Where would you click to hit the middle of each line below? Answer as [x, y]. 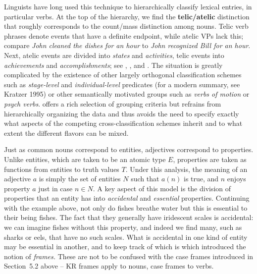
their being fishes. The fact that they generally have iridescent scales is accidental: [129, 217]
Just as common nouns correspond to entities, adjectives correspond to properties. [129, 149]
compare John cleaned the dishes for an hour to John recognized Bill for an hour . [127, 45]
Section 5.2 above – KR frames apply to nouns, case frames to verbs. [109, 266]
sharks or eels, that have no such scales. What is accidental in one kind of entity [126, 237]
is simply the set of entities [80, 179]
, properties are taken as [210, 159]
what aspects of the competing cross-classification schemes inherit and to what [123, 123]
